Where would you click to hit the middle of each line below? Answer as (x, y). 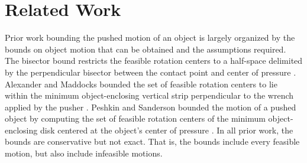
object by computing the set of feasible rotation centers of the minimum (135, 118)
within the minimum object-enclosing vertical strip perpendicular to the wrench (149, 95)
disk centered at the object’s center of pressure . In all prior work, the (167, 130)
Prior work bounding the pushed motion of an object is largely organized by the (150, 38)
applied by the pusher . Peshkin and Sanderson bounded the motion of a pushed (151, 107)
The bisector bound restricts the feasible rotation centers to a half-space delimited (154, 61)
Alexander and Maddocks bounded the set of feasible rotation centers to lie (141, 84)
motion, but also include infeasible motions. (84, 153)
